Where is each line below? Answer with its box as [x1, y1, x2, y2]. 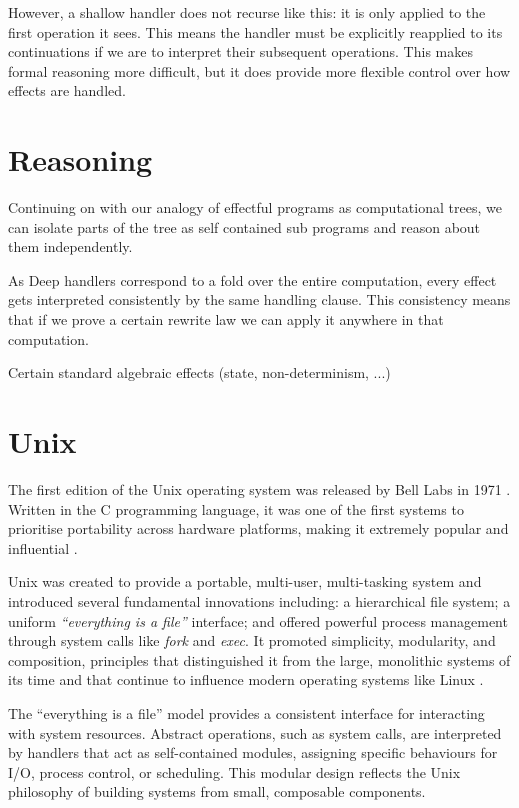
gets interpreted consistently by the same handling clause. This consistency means [8, 289, 511, 310]
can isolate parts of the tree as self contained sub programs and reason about [8, 216, 481, 237]
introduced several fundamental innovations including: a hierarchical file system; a [8, 590, 511, 611]
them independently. [8, 236, 133, 257]
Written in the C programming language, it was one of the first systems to [8, 498, 464, 519]
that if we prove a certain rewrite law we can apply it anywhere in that [8, 309, 444, 330]
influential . [8, 537, 78, 558]
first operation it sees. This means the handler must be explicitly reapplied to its [8, 21, 503, 42]
